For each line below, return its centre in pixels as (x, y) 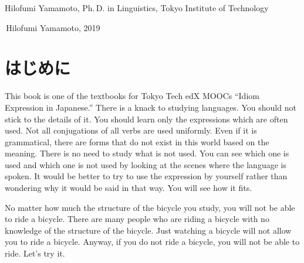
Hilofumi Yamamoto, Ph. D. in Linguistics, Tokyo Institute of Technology (137, 8)
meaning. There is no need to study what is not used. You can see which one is (147, 153)
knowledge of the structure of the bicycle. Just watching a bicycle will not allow (148, 230)
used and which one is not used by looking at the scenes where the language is (146, 164)
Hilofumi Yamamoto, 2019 (53, 27)
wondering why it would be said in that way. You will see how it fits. (129, 188)
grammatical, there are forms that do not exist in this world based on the (137, 141)
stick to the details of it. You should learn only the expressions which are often (146, 119)
